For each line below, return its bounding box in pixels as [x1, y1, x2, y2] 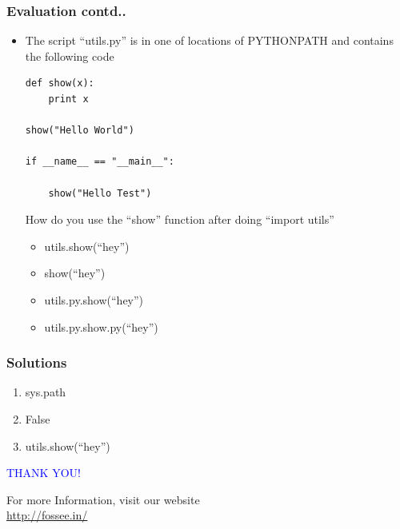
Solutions [6, 352, 67, 372]
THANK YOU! [6, 464, 81, 481]
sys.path [25, 384, 66, 400]
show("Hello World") [25, 125, 134, 137]
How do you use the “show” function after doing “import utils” [25, 211, 334, 228]
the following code [25, 47, 114, 64]
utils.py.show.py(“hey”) [44, 318, 158, 335]
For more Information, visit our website [6, 491, 200, 507]
